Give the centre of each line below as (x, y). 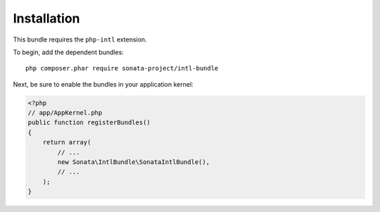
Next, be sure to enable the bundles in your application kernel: (103, 84)
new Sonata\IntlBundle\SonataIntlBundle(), (134, 162)
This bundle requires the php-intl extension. (80, 39)
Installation (46, 18)
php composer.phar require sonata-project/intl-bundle (122, 68)
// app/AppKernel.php (65, 113)
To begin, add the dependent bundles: (69, 52)
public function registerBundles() (89, 123)
